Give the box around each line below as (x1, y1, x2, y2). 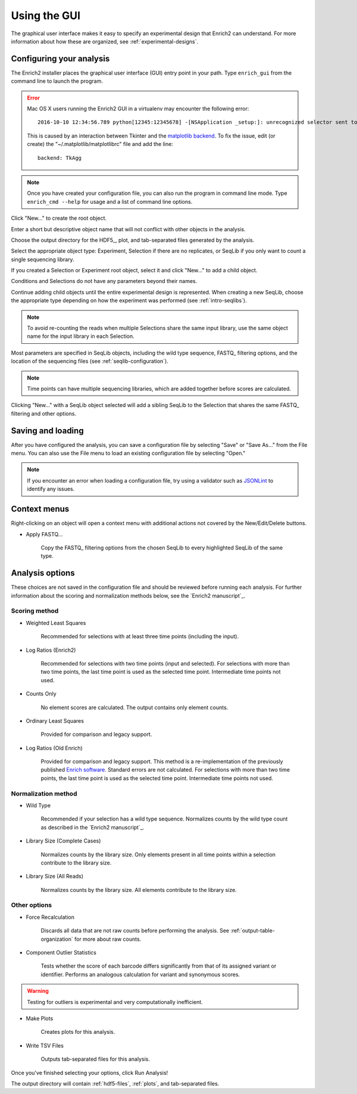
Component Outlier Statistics (26, 949, 96, 956)
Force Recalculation (26, 913, 74, 921)
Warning (27, 987, 49, 994)
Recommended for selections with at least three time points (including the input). (40, 633, 239, 640)
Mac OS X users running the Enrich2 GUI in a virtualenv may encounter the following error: (27, 105, 249, 113)
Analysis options (11, 568, 75, 578)
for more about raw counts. (74, 936, 142, 943)
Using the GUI (11, 9, 80, 22)
